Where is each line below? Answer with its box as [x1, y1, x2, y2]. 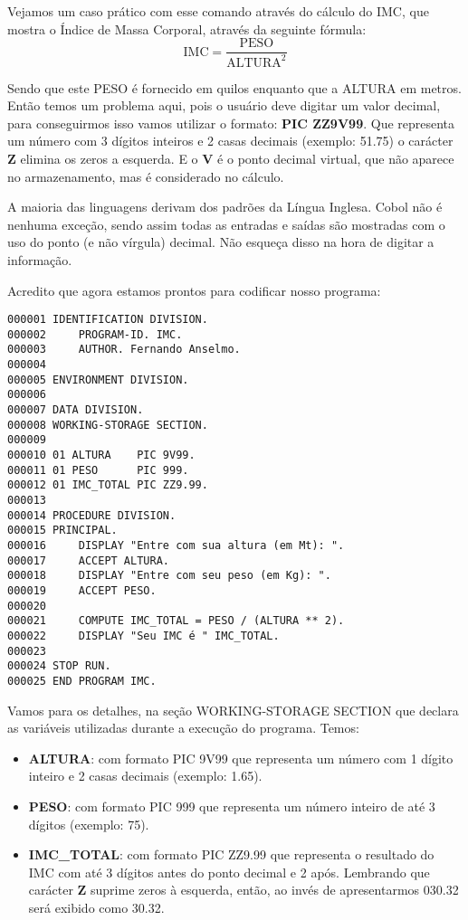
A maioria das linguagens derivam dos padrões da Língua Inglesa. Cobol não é [7, 197, 443, 216]
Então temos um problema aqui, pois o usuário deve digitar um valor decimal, [7, 96, 441, 115]
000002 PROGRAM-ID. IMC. [7, 327, 183, 341]
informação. [7, 250, 72, 269]
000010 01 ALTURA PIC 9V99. [7, 449, 196, 462]
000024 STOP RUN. [7, 659, 111, 673]
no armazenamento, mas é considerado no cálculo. [7, 166, 284, 185]
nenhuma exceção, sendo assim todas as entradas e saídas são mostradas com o [7, 214, 445, 233]
